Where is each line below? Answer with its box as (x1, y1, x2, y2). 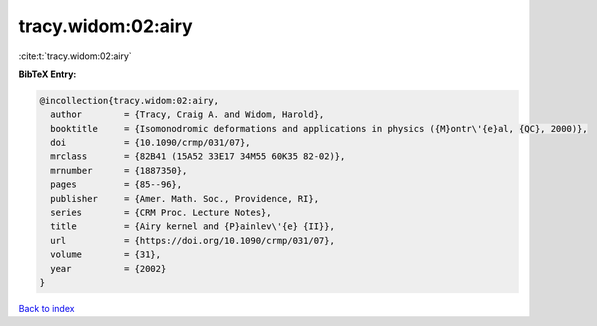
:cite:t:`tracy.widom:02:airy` (18, 50, 132, 62)
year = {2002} (50, 263, 167, 274)
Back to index (18, 302, 75, 314)
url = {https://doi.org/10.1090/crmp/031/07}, (50, 235, 335, 246)
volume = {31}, (50, 249, 162, 260)
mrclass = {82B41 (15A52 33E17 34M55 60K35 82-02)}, (50, 151, 346, 162)
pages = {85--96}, (50, 179, 183, 190)
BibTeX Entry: (18, 68, 77, 80)
